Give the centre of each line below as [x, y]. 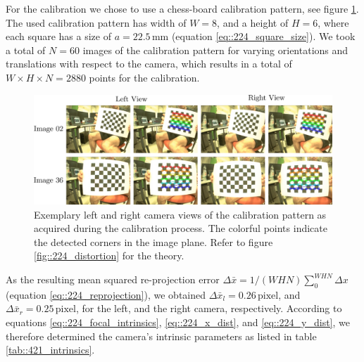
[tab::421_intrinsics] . [50, 350]
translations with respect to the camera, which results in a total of [149, 64]
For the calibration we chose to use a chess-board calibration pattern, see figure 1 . [182, 8]
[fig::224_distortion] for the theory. [109, 256]
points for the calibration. [144, 77]
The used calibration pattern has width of [96, 22]
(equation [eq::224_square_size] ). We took [263, 36]
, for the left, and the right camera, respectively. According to [209, 308]
